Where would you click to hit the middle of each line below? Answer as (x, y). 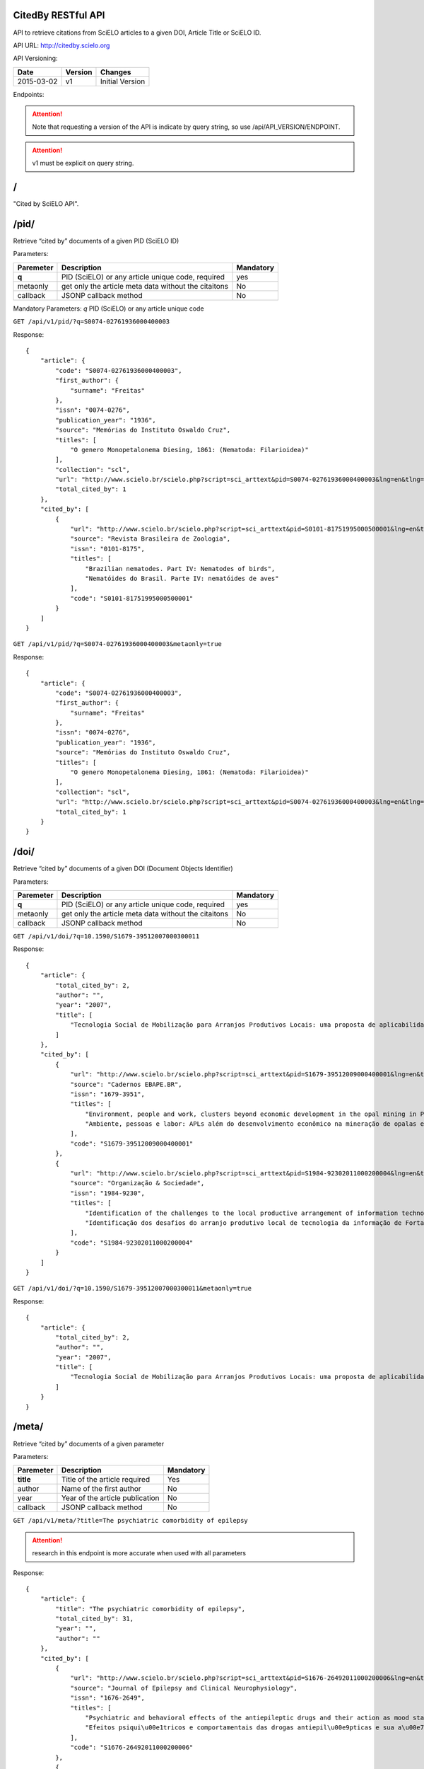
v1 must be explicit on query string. (83, 163)
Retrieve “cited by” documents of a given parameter (89, 1444)
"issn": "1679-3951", (107, 1094)
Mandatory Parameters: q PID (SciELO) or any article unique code (108, 309)
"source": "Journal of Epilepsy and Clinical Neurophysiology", (184, 1688)
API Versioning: (35, 58)
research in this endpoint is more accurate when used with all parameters (139, 1553)
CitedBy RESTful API (59, 15)
